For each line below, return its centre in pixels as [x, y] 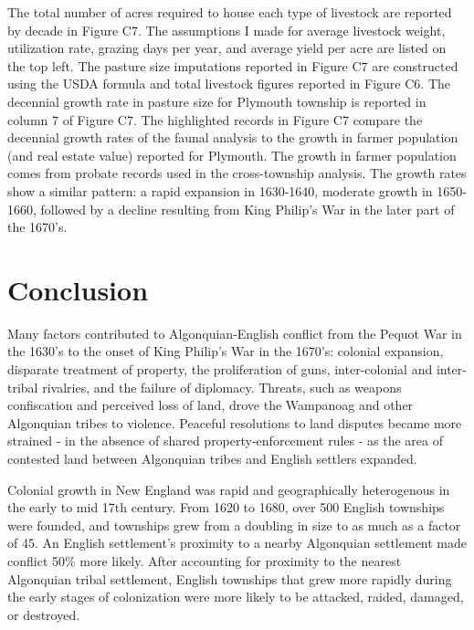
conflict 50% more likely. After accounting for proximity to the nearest [205, 560]
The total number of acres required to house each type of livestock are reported [230, 12]
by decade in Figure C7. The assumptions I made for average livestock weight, [226, 30]
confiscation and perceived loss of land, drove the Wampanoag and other [211, 405]
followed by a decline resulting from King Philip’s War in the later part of [248, 209]
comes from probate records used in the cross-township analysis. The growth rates [237, 173]
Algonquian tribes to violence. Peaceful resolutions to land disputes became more [235, 422]
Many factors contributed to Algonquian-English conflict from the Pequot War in [235, 333]
